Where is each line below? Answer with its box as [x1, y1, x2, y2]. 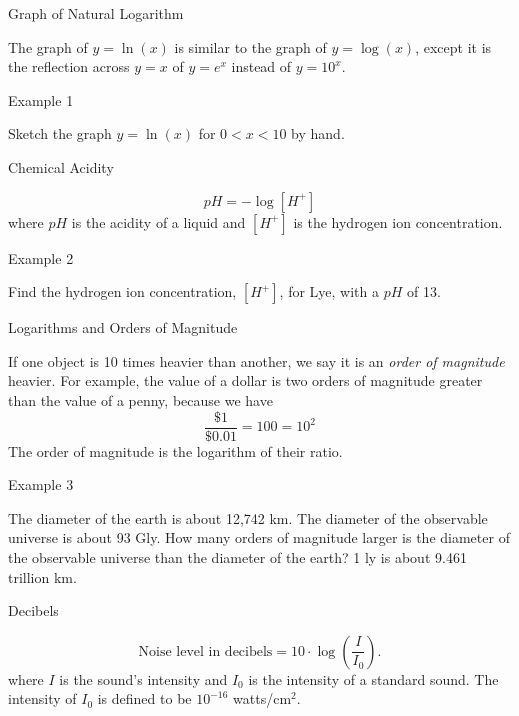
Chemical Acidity [8, 156, 114, 177]
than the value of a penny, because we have [8, 389, 273, 410]
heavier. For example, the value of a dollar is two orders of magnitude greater [8, 370, 483, 391]
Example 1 [8, 89, 74, 110]
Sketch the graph [8, 123, 112, 144]
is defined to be [97, 688, 192, 709]
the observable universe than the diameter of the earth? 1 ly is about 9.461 [8, 546, 467, 567]
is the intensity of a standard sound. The [248, 668, 499, 689]
